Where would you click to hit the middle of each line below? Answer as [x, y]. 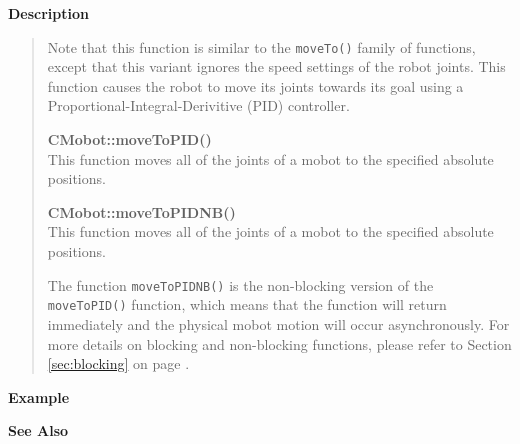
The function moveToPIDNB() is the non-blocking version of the [240, 284]
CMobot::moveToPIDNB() [141, 211]
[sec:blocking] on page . [118, 363]
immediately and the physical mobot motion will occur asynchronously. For [278, 323]
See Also [38, 430]
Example [39, 396]
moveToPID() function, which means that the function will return [247, 304]
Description [49, 13]
